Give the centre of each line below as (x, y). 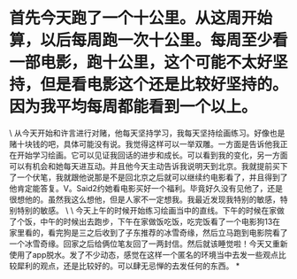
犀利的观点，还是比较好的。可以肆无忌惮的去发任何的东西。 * (128, 266)
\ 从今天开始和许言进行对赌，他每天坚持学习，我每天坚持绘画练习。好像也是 (147, 133)
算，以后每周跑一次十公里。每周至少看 (149, 40)
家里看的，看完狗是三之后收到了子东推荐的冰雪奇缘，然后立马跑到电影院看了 (148, 232)
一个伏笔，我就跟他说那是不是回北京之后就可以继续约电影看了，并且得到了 (152, 177)
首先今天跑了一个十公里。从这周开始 (141, 18)
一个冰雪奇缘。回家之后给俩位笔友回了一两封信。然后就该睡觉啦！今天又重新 (148, 244)
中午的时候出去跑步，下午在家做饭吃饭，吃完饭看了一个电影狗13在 (160, 221)
